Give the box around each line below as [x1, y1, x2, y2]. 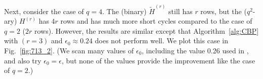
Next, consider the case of [4, 6, 84, 16]
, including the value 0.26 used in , [142, 45, 249, 56]
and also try [4, 55, 41, 65]
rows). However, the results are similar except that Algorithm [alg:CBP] [34, 25, 259, 36]
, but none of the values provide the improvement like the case [62, 55, 255, 65]
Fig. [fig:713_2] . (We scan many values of [4, 45, 134, 56]
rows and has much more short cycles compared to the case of [60, 16, 252, 26]
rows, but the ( [200, 6, 247, 16]
